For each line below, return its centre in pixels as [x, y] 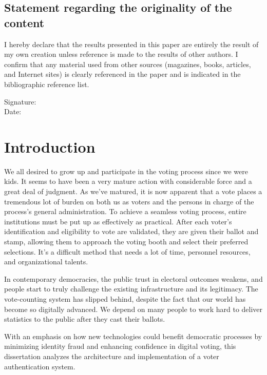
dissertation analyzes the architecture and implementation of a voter [112, 356]
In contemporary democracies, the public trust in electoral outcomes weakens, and [133, 278]
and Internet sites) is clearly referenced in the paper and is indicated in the [122, 74]
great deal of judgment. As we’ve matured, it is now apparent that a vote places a [133, 191]
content [24, 22]
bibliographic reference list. [47, 84]
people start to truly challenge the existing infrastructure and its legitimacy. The [131, 289]
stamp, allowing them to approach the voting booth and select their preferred [126, 242]
